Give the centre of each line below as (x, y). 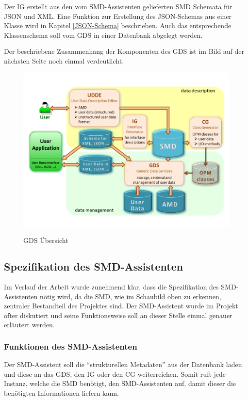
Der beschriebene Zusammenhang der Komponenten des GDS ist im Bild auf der (124, 51)
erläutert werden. (29, 325)
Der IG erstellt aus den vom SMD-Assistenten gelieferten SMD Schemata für (118, 6)
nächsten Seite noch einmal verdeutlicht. (64, 60)
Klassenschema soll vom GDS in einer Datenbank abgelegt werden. (103, 35)
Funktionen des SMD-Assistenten (71, 346)
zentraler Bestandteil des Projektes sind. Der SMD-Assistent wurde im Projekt (121, 306)
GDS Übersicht (46, 240)
